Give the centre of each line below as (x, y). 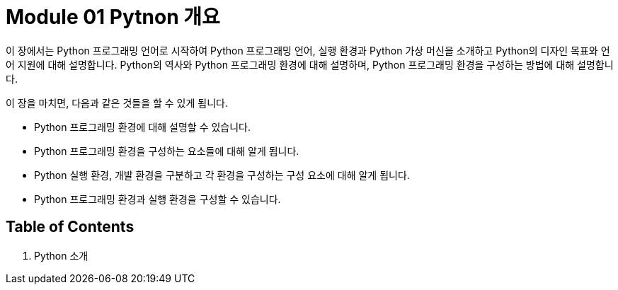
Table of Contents (70, 227)
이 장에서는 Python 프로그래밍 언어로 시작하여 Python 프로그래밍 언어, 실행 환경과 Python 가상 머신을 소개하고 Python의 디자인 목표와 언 (308, 50)
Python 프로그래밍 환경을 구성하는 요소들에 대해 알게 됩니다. (167, 151)
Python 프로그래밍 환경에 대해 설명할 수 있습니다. (143, 127)
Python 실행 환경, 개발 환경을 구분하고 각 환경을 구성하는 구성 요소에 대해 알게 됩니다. (222, 175)
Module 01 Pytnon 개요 (113, 17)
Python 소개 (61, 255)
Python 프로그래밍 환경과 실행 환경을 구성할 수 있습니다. (158, 199)
